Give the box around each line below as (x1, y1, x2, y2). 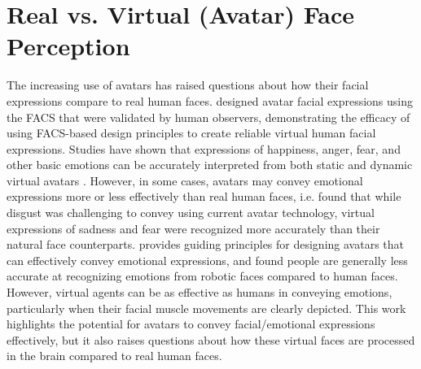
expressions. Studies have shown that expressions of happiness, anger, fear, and (7, 140, 401, 157)
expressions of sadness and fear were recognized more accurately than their (7, 219, 380, 237)
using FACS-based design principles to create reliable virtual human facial (7, 124, 376, 141)
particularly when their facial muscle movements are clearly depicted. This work (7, 299, 406, 316)
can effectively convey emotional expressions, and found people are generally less (7, 251, 408, 268)
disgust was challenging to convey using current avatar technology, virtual (7, 204, 375, 221)
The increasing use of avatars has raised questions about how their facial (7, 76, 369, 93)
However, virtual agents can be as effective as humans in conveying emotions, (7, 284, 392, 301)
